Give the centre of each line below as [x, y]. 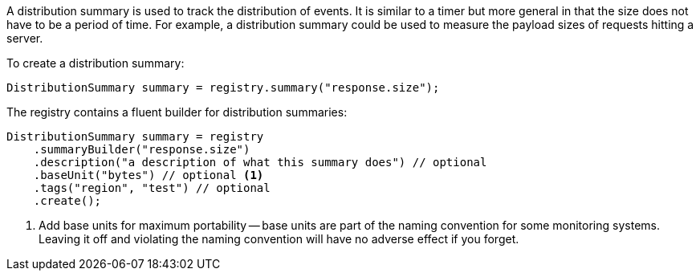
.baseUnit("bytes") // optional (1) [149, 175]
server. [25, 38]
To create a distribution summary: [96, 63]
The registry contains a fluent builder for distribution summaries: [177, 112]
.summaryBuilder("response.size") [142, 149]
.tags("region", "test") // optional [152, 188]
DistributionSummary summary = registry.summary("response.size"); [223, 88]
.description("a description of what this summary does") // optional [260, 162]
